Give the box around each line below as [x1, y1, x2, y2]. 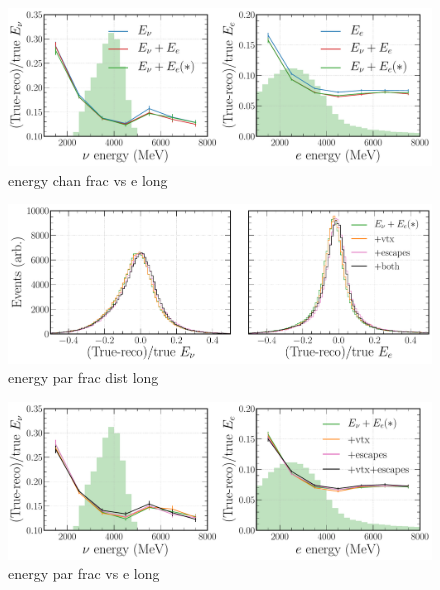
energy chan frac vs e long [8, 169, 168, 190]
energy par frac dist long [8, 367, 159, 388]
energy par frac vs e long [8, 563, 160, 584]
